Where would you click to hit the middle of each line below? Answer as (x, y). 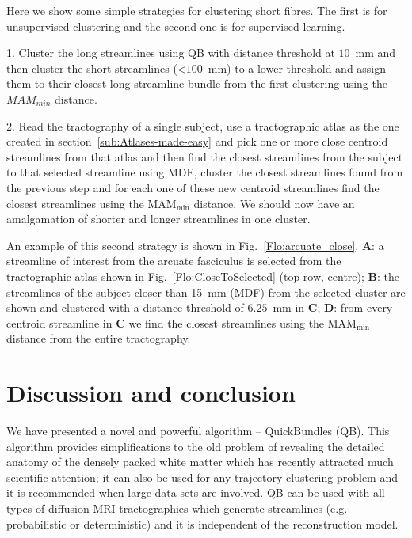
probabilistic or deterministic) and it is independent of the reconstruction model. (202, 523)
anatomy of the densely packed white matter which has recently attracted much (200, 462)
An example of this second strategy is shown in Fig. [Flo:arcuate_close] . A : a (195, 245)
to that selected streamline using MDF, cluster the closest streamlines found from (205, 172)
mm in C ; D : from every (333, 307)
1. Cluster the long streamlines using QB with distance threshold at (171, 53)
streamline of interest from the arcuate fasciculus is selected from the (174, 261)
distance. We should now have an (274, 203)
